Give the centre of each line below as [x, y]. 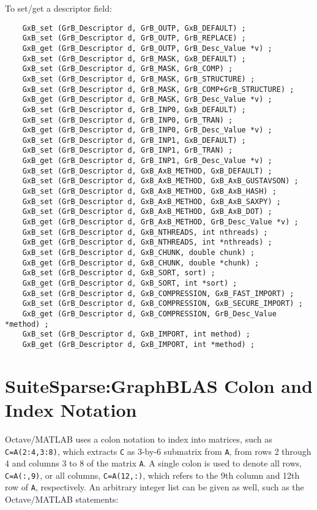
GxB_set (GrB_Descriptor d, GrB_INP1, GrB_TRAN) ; [128, 150]
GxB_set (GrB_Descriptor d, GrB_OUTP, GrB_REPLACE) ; [134, 38]
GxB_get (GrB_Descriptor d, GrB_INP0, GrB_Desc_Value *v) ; [147, 130]
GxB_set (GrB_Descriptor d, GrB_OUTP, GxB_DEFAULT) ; [134, 28]
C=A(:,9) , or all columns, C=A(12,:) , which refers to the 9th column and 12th [152, 475]
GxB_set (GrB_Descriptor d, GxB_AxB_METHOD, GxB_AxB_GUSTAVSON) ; [160, 181]
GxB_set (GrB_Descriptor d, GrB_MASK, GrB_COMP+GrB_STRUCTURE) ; [158, 89]
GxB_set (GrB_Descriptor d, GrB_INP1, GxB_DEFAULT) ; [134, 140]
